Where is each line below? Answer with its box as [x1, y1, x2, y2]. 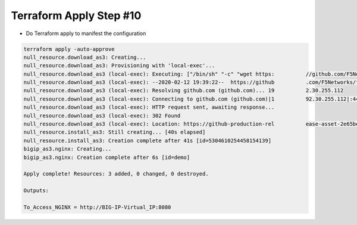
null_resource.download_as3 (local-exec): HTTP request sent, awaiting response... [23, 104, 275, 111]
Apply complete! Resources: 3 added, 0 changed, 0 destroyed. [23, 170, 209, 177]
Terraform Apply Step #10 [11, 9, 142, 22]
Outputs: [23, 187, 49, 194]
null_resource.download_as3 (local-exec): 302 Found [23, 112, 181, 119]
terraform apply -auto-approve [23, 45, 115, 52]
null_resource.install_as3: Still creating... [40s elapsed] [23, 129, 206, 136]
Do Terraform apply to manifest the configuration [26, 30, 146, 37]
